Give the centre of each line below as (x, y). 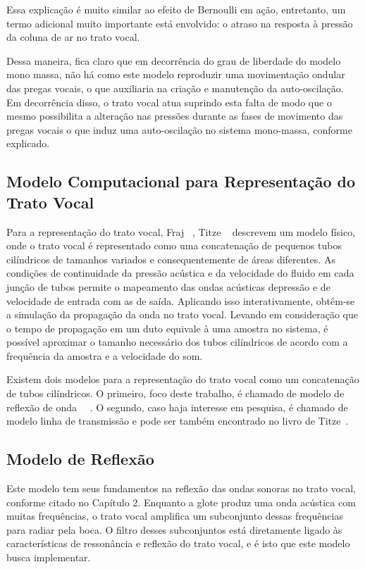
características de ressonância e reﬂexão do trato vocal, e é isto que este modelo (178, 543)
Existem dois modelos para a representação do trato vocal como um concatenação (183, 379)
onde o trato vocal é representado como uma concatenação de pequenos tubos (174, 245)
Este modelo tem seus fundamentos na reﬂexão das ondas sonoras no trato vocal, (181, 488)
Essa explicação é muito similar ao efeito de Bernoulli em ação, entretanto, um (176, 9)
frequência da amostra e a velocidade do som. (105, 355)
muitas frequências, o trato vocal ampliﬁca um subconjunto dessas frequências (175, 516)
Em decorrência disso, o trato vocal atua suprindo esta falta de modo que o (169, 102)
